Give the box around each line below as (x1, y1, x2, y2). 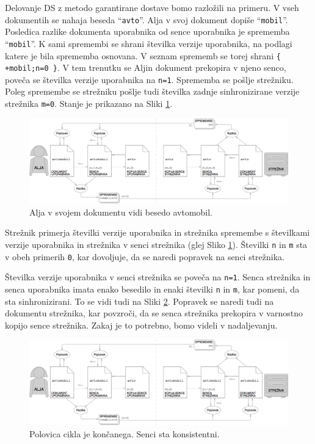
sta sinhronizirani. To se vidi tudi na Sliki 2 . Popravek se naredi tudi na (5, 294, 274, 307)
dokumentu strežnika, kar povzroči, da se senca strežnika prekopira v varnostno (5, 307, 303, 319)
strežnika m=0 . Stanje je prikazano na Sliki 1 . (5, 97, 173, 110)
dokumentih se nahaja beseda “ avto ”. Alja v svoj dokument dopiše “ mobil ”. (5, 13, 288, 26)
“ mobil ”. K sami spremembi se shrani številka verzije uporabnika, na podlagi (5, 37, 292, 49)
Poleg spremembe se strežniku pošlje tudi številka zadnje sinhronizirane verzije (5, 85, 300, 98)
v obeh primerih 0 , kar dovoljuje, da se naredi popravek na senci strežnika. (5, 250, 285, 263)
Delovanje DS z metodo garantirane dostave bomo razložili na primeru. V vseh (5, 1, 299, 13)
